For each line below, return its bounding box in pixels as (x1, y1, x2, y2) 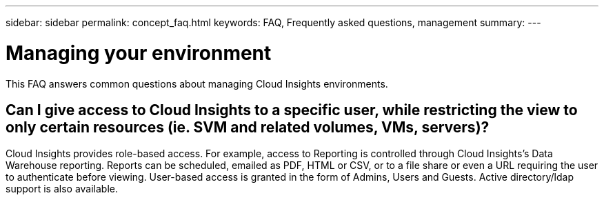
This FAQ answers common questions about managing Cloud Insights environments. (6, 77, 388, 90)
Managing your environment (6, 41, 272, 65)
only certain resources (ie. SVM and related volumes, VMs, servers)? (6, 118, 490, 136)
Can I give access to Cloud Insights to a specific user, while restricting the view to (6, 101, 578, 119)
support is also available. (6, 183, 119, 195)
